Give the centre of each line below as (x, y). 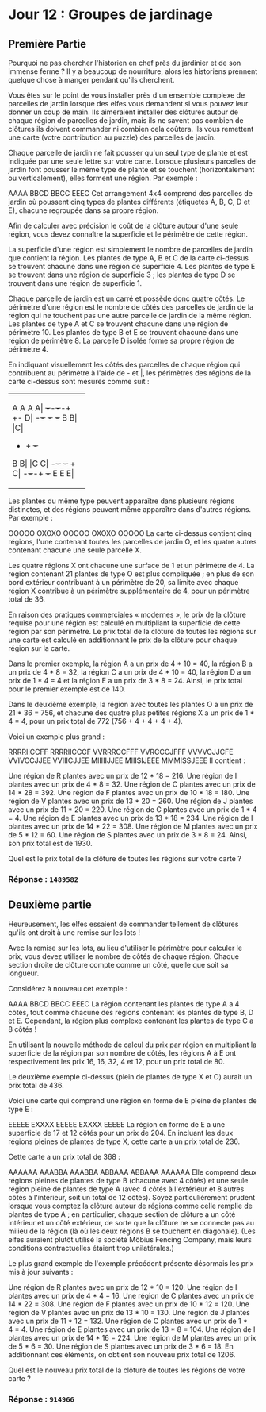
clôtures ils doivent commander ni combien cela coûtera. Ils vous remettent (131, 129)
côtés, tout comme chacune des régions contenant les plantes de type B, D (131, 1012)
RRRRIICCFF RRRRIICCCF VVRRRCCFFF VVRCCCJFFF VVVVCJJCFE (121, 752)
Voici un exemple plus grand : (57, 737)
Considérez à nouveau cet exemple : (68, 988)
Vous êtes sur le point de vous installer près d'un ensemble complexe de (127, 95)
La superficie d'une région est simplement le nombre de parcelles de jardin (131, 249)
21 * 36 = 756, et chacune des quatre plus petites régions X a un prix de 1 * (131, 713)
